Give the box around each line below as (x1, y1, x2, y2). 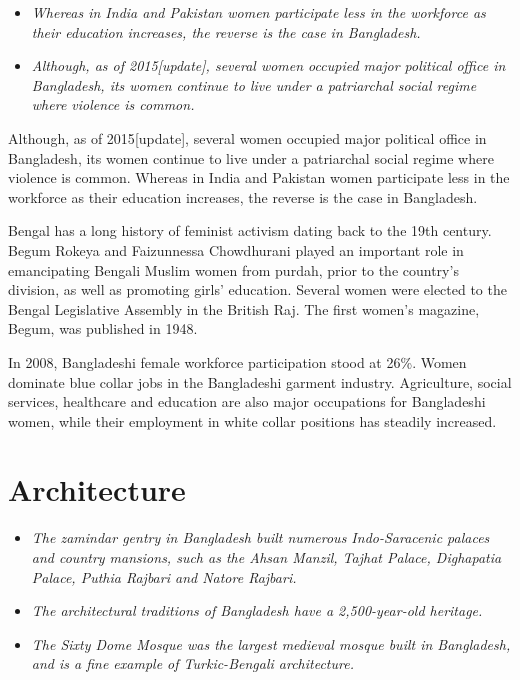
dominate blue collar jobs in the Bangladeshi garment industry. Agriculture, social (8, 371, 512, 392)
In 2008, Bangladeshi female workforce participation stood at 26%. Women (8, 351, 467, 372)
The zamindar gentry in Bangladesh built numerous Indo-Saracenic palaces (31, 527, 490, 548)
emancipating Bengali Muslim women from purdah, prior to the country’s (8, 259, 459, 280)
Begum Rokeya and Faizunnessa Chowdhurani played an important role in (8, 239, 464, 260)
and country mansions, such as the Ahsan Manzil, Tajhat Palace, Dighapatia (31, 547, 502, 567)
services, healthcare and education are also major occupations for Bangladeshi (8, 391, 486, 412)
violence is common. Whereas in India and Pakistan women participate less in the (8, 167, 510, 188)
